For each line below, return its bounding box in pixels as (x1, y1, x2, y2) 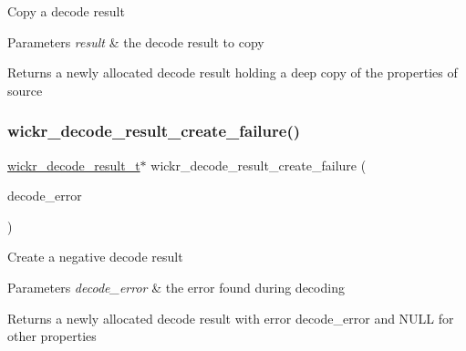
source (7, 80, 43, 99)
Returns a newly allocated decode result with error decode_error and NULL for (7, 308, 454, 327)
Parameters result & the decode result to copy (7, 32, 264, 51)
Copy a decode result (7, 2, 125, 20)
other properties (7, 326, 97, 346)
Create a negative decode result (7, 247, 183, 266)
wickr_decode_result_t (7, 155, 140, 174)
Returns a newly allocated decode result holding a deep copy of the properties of (7, 63, 458, 82)
